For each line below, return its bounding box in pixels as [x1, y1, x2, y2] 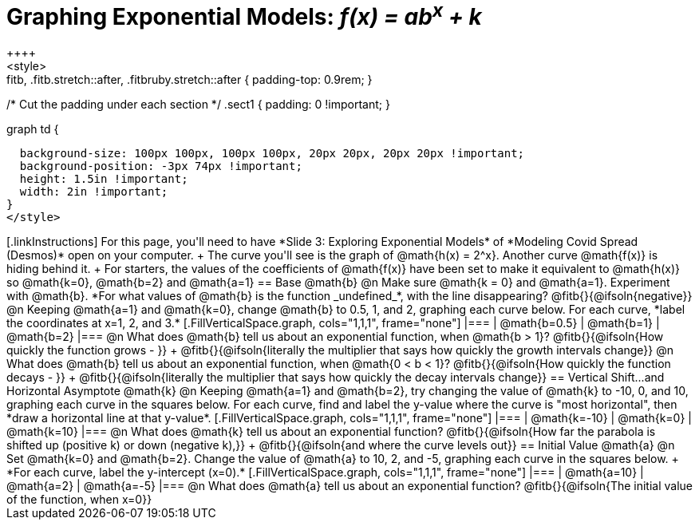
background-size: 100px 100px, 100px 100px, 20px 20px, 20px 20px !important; [19, 147, 525, 160]
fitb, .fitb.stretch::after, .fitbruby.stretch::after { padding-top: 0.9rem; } [6, 73, 373, 87]
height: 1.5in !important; [19, 172, 188, 186]
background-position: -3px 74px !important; [19, 160, 302, 173]
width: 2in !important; [19, 185, 168, 199]
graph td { [6, 122, 59, 136]
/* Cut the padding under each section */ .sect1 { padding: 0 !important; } [6, 97, 390, 112]
